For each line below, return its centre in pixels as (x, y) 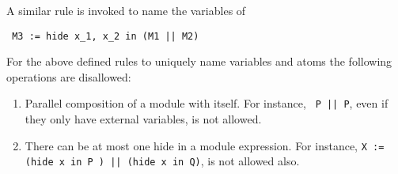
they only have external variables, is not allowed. (143, 119)
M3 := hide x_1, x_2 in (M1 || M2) (106, 36)
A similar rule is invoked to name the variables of (126, 10)
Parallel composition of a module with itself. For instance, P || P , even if (207, 103)
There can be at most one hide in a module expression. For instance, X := (205, 145)
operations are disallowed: (69, 76)
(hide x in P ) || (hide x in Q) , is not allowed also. (162, 161)
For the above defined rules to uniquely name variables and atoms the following (199, 61)
